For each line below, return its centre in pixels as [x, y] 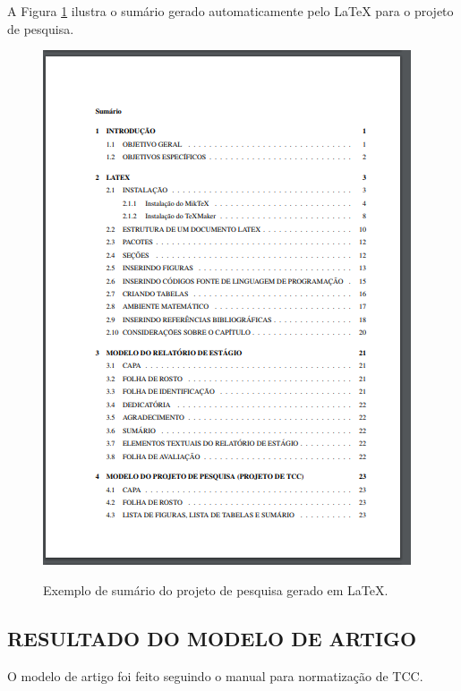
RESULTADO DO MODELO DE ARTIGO [212, 638]
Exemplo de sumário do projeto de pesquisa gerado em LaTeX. [216, 589]
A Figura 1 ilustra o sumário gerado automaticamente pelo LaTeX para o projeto [230, 11]
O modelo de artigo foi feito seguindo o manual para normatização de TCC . [215, 675]
